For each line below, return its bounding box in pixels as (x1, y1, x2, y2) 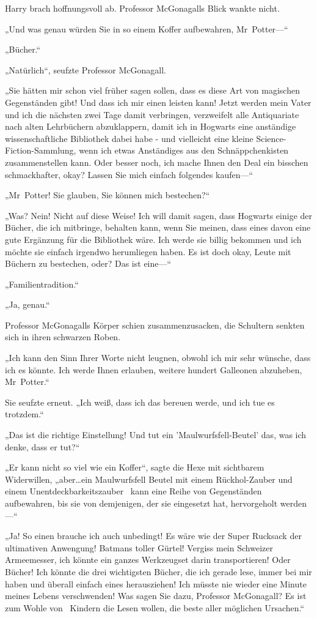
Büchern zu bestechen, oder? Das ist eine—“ (5, 257, 172, 270)
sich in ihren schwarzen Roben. (5, 330, 121, 343)
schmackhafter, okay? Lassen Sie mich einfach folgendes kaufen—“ (5, 168, 253, 181)
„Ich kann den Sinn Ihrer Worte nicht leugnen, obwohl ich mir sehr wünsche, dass (5, 351, 311, 364)
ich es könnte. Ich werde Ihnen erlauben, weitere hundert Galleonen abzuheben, (5, 363, 302, 376)
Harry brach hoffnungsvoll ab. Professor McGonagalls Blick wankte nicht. (5, 2, 280, 14)
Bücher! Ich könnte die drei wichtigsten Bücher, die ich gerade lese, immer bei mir (5, 565, 312, 578)
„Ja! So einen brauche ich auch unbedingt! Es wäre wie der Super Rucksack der (5, 529, 302, 542)
